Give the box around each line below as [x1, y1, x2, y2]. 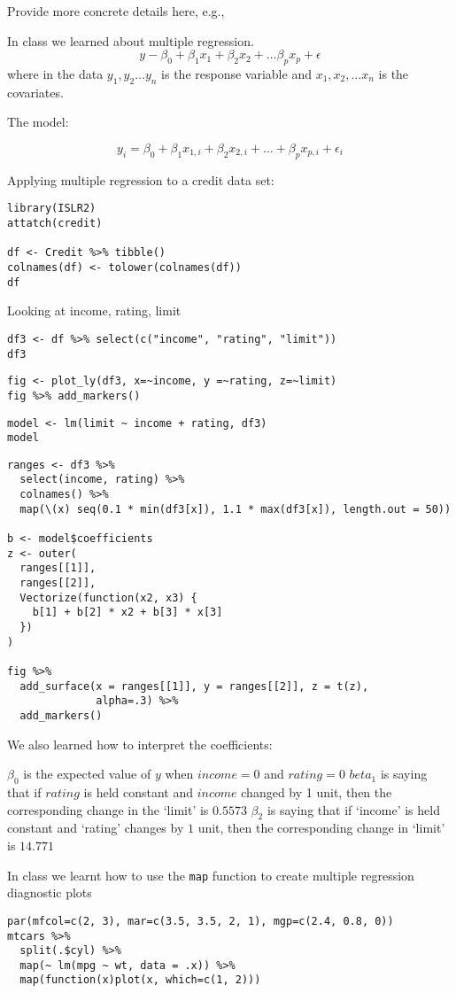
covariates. [7, 82, 64, 101]
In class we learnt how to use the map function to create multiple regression [7, 865, 414, 884]
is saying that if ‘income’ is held [267, 800, 440, 818]
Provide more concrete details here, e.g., [7, 2, 225, 19]
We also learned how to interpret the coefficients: [7, 734, 273, 753]
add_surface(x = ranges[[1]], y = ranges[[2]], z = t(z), [19, 679, 369, 693]
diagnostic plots [7, 883, 92, 902]
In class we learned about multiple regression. [7, 31, 254, 50]
